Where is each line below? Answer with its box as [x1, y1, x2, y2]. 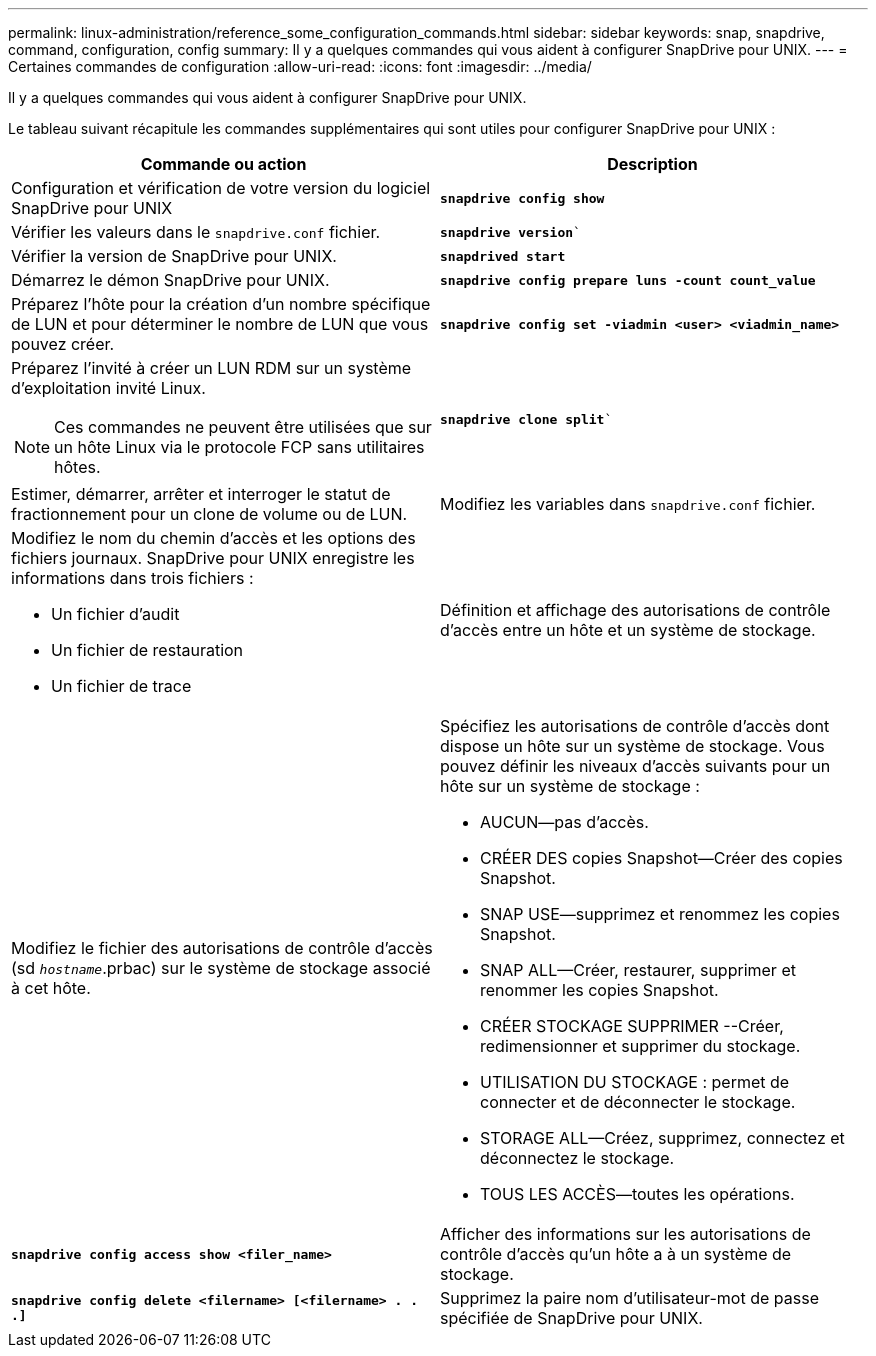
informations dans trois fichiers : [11, 568, 254, 588]
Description [607, 154, 698, 174]
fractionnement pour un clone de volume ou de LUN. [11, 504, 408, 524]
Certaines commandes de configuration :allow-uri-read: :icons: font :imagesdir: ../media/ [8, 58, 592, 75]
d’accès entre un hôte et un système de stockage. [440, 620, 816, 640]
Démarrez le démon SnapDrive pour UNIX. [11, 270, 330, 290]
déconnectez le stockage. [480, 1148, 675, 1168]
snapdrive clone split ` [440, 411, 613, 427]
